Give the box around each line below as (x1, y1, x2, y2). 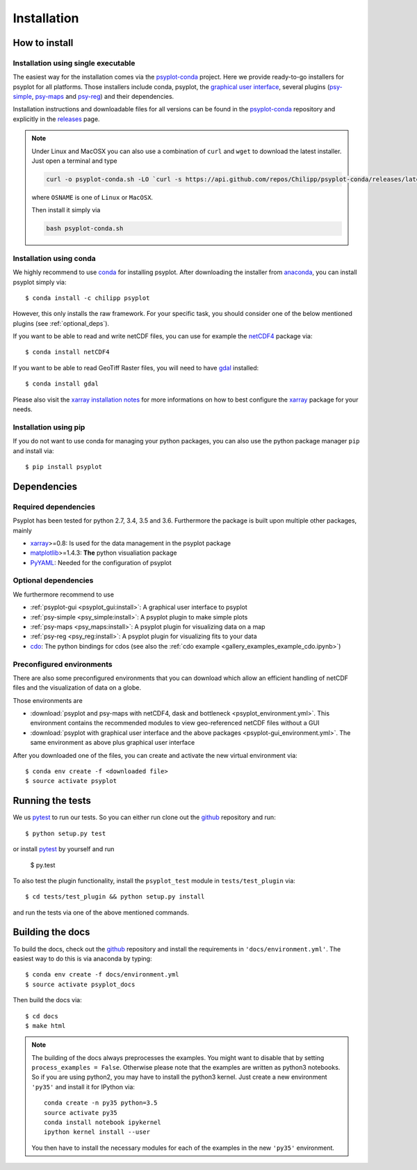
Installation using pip (13, 422, 85, 432)
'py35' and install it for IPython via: (31, 1082, 136, 1091)
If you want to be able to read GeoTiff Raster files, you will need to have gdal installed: (13, 363, 259, 372)
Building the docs (13, 926, 90, 938)
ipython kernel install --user (44, 1128, 151, 1136)
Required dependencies (13, 502, 95, 512)
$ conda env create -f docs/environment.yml (25, 971, 180, 979)
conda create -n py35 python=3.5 (44, 1099, 158, 1107)
